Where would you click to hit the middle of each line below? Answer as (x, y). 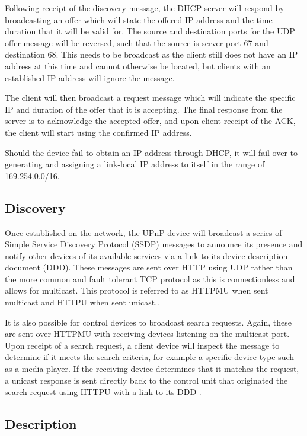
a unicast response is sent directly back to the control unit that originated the (146, 380)
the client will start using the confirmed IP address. (98, 132)
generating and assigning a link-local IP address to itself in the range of (135, 164)
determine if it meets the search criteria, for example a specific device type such (150, 357)
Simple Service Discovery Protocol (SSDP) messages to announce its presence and (154, 244)
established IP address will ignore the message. (90, 77)
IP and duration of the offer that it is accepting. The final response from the (144, 109)
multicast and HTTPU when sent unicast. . (82, 302)
